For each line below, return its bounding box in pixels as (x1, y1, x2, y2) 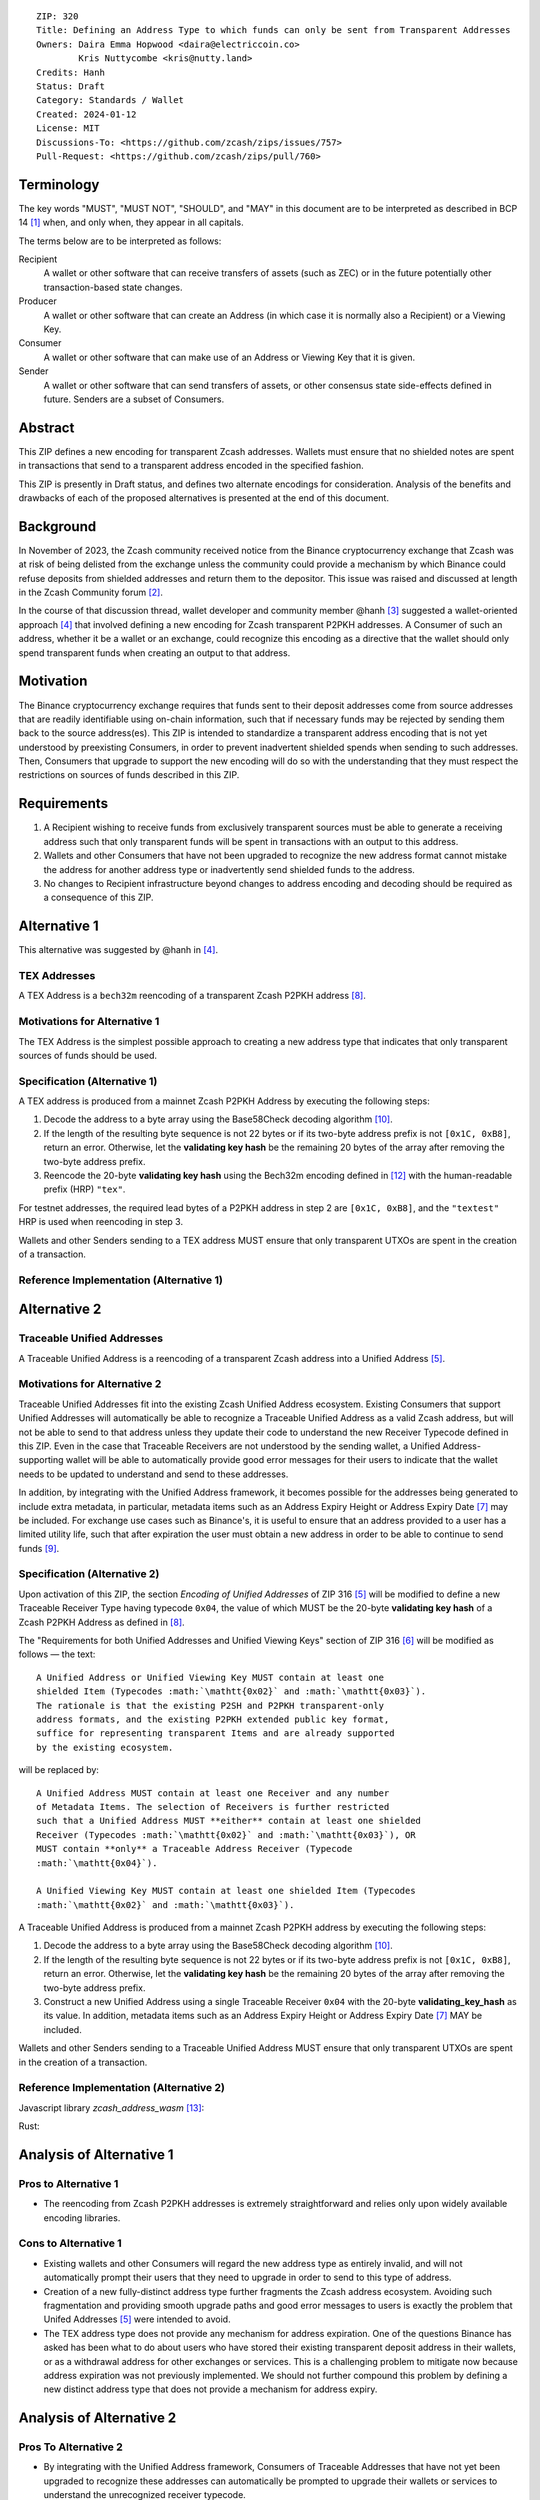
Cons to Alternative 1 (18, 2236, 122, 2250)
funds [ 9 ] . (18, 1542, 60, 1554)
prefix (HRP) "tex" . (43, 1183, 126, 1195)
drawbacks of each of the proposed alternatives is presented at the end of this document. (18, 491, 390, 504)
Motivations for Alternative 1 (18, 1015, 160, 1029)
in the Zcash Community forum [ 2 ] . (18, 586, 164, 599)
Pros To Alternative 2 (18, 2440, 124, 2454)
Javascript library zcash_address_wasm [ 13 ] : (18, 2101, 205, 2114)
